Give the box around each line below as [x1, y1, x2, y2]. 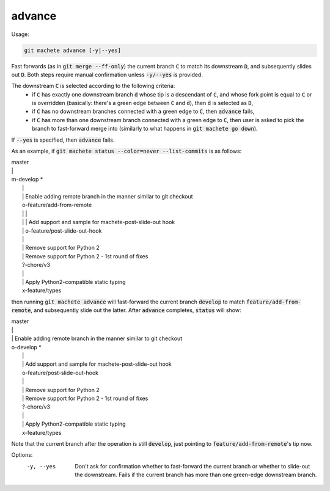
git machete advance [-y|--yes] [24, 46, 122, 54]
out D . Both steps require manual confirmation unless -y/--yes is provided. [11, 71, 203, 78]
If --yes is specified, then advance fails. [11, 136, 115, 144]
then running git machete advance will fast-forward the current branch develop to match [11, 298, 246, 305]
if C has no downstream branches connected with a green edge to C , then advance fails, [32, 107, 255, 115]
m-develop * [11, 176, 43, 183]
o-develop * [11, 343, 42, 351]
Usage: [11, 31, 30, 38]
